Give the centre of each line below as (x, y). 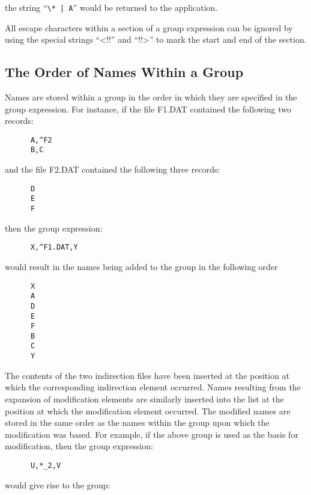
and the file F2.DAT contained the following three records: (113, 169)
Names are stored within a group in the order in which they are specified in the (151, 97)
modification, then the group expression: (79, 446)
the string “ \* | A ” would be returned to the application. (111, 7)
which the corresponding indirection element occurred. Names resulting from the (153, 387)
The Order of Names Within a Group (124, 72)
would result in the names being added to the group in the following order (141, 266)
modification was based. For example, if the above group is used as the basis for (152, 434)
